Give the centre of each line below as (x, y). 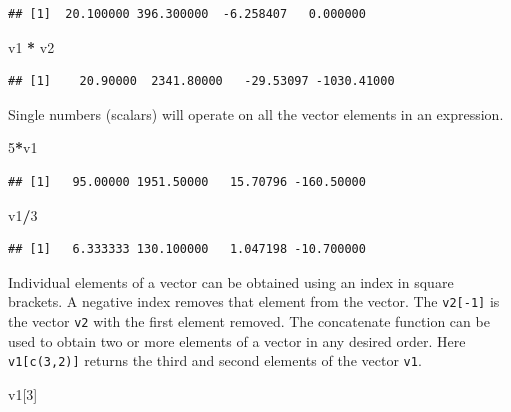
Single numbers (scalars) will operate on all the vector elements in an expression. (256, 113)
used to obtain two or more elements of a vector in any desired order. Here (237, 340)
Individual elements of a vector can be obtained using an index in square (231, 281)
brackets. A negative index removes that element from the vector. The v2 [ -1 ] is (254, 301)
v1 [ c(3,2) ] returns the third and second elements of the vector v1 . (215, 360)
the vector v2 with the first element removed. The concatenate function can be (249, 321)
